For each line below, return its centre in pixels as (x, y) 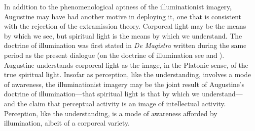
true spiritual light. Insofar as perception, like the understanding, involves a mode (127, 74)
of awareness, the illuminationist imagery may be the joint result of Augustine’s (124, 84)
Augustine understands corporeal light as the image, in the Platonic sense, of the (126, 65)
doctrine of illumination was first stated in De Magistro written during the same (125, 45)
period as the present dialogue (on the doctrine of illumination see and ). (114, 55)
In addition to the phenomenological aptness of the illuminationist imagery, (118, 6)
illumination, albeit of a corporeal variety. (67, 123)
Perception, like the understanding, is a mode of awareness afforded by (111, 113)
